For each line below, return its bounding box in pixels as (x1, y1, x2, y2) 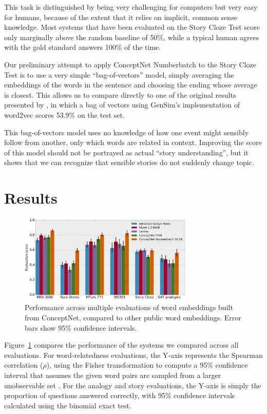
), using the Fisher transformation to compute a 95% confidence (46, 359, 248, 370)
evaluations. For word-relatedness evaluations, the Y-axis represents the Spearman (4, 349, 263, 360)
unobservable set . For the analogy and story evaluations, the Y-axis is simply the (4, 380, 261, 390)
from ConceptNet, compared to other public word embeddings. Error (25, 312, 241, 323)
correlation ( (4, 359, 43, 370)
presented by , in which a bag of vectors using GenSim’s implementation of (4, 99, 240, 110)
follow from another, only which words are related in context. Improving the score (4, 137, 262, 148)
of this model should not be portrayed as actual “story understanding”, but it (4, 147, 249, 157)
